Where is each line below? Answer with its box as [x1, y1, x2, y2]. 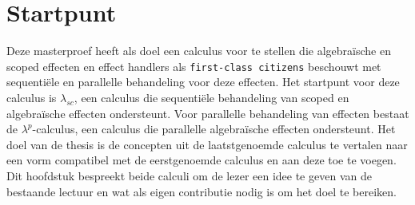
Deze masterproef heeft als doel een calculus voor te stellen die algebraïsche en [6, 42, 391, 59]
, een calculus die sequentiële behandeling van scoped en [74, 89, 349, 105]
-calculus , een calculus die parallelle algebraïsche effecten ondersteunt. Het [32, 120, 396, 137]
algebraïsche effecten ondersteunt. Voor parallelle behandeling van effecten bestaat [6, 104, 409, 121]
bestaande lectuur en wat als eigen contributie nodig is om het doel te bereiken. [6, 183, 397, 199]
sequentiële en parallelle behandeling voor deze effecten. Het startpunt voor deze [6, 73, 400, 90]
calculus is [6, 89, 57, 105]
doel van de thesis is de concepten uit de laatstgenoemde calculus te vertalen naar [6, 136, 408, 152]
